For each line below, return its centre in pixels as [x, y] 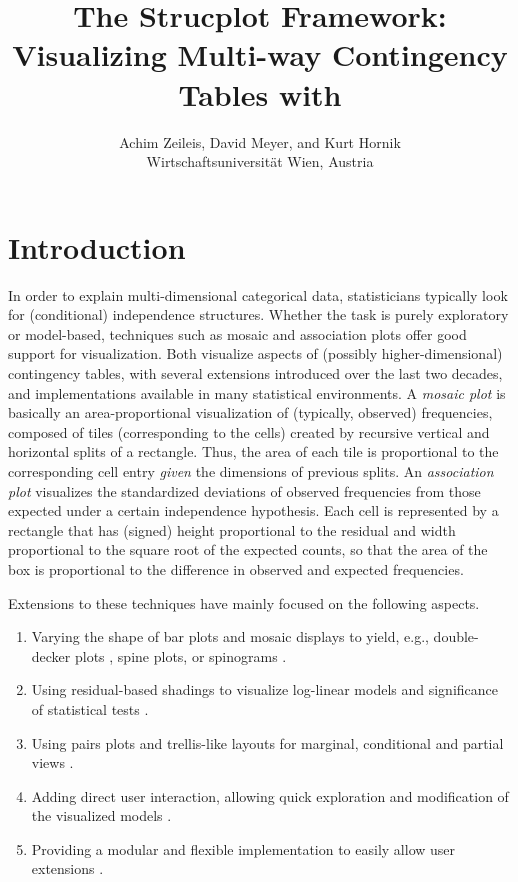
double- [456, 636]
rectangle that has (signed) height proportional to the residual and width [232, 529]
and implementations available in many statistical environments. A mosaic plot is [257, 392]
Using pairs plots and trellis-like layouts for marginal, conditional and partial [267, 742]
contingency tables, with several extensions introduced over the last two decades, [255, 373]
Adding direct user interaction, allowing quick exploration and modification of [270, 795]
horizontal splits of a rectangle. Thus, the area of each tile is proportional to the [253, 451]
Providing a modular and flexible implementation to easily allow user [243, 848]
